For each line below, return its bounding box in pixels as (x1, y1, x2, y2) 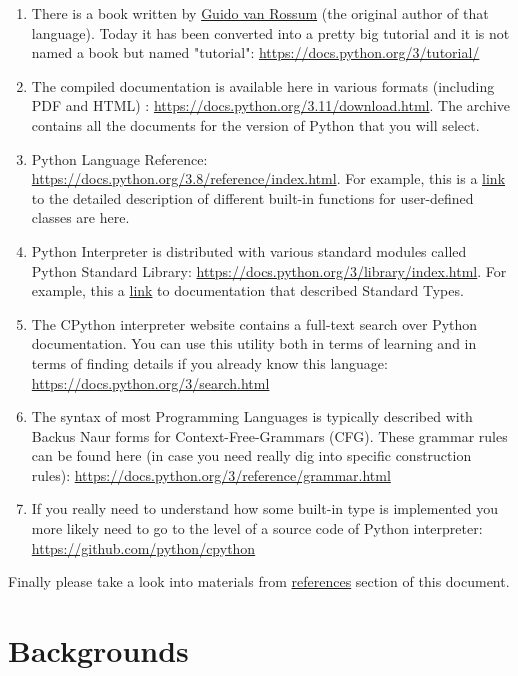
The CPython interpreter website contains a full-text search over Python (31, 313, 478, 334)
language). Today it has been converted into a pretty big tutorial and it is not (31, 22, 510, 43)
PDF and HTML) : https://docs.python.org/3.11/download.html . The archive (31, 95, 511, 116)
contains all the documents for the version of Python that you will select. (31, 114, 480, 135)
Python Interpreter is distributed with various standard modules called (31, 240, 467, 261)
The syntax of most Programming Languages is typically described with (31, 406, 473, 427)
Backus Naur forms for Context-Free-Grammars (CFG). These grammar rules (31, 425, 508, 446)
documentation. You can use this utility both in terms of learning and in (31, 333, 477, 354)
